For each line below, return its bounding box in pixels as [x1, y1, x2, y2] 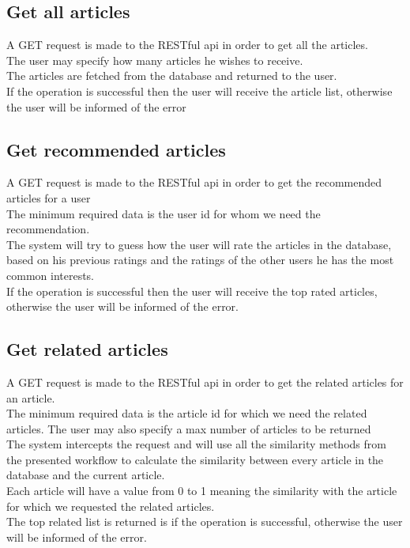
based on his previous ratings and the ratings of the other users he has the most [6, 251, 394, 268]
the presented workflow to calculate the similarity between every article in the [6, 451, 384, 467]
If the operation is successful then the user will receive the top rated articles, [6, 282, 378, 299]
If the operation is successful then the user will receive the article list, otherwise [6, 82, 393, 99]
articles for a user [6, 189, 91, 206]
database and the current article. [6, 467, 165, 483]
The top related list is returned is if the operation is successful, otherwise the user [6, 513, 403, 530]
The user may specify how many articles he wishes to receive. [6, 51, 303, 68]
